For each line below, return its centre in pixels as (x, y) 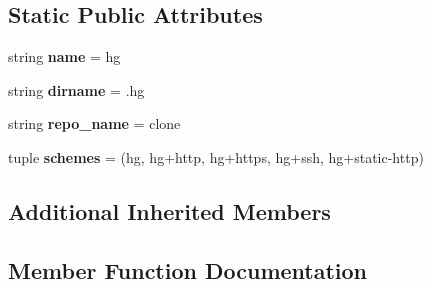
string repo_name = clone (94, 123)
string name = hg (64, 56)
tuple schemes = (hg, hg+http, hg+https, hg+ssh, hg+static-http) (216, 156)
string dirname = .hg (76, 89)
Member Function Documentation (188, 269)
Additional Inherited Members (169, 210)
